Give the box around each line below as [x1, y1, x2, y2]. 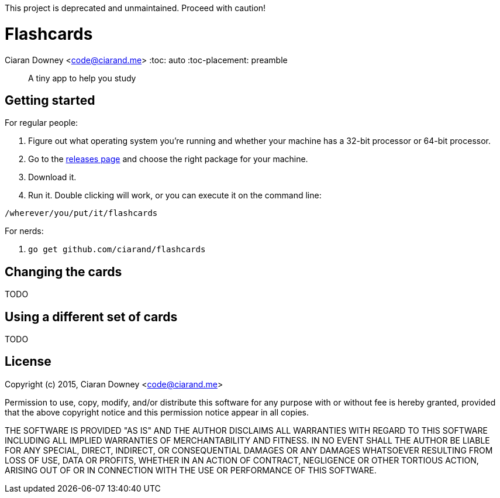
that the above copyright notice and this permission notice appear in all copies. [5, 407, 309, 417]
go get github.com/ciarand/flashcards [28, 245, 206, 255]
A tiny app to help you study [28, 73, 136, 83]
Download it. [28, 172, 77, 183]
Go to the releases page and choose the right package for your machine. [28, 154, 308, 164]
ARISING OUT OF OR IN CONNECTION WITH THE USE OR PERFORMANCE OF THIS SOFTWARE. [5, 465, 377, 475]
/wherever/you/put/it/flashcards [5, 208, 158, 218]
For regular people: [5, 118, 78, 128]
